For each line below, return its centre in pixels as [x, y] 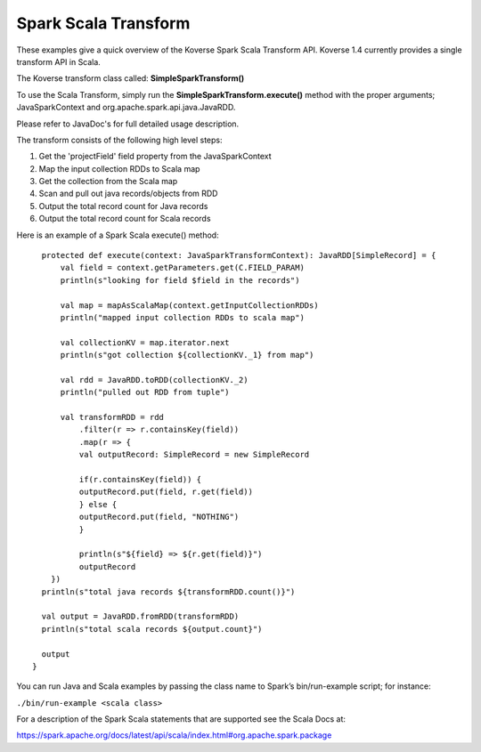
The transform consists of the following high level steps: [119, 140]
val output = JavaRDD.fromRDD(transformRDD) [140, 617]
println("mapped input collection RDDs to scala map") [182, 317]
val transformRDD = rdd [112, 417]
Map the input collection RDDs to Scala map [119, 168]
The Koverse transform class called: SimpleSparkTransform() [130, 78]
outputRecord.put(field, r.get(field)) [166, 492]
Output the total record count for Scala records [125, 219]
